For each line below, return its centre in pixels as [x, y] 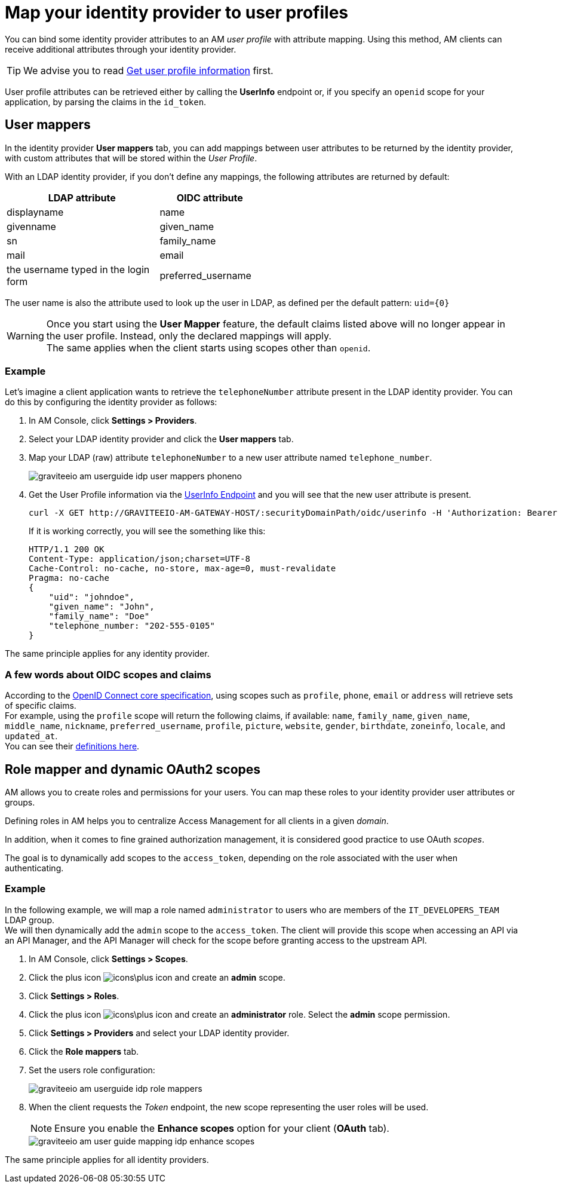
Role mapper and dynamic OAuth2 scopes [133, 769]
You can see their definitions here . [72, 746]
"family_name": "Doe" [99, 616]
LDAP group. [30, 920]
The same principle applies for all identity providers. [107, 1159]
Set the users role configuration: [92, 1070]
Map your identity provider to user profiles [176, 13]
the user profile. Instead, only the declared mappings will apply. [189, 336]
